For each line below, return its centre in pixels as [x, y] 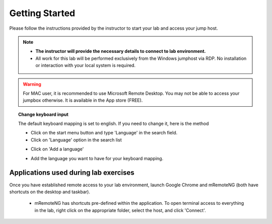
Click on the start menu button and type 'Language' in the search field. [104, 133]
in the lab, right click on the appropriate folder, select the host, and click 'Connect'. [120, 210]
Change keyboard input [44, 114]
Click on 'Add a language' [57, 149]
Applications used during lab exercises [72, 173]
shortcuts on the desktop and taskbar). [50, 192]
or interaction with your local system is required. [86, 65]
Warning [32, 84]
